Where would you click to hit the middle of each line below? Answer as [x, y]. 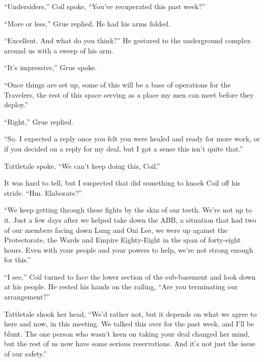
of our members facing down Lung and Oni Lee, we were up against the [116, 230]
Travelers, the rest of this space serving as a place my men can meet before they [129, 94]
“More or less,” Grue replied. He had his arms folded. [87, 23]
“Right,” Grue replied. [39, 121]
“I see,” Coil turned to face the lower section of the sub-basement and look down [130, 276]
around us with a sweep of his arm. [59, 50]
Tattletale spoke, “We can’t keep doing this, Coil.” [82, 165]
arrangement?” [27, 297]
